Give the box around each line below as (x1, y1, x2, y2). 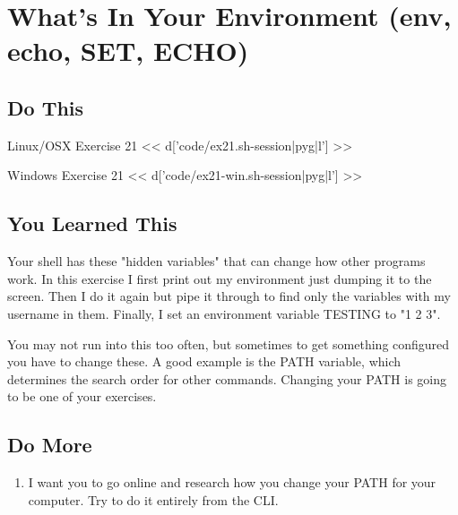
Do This (7, 93, 84, 121)
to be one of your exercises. (7, 387, 157, 406)
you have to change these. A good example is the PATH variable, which (7, 352, 402, 371)
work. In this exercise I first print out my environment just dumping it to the (7, 269, 432, 288)
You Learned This (7, 210, 177, 237)
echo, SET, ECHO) (7, 32, 249, 69)
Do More (7, 431, 92, 459)
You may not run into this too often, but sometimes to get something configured (7, 334, 450, 353)
